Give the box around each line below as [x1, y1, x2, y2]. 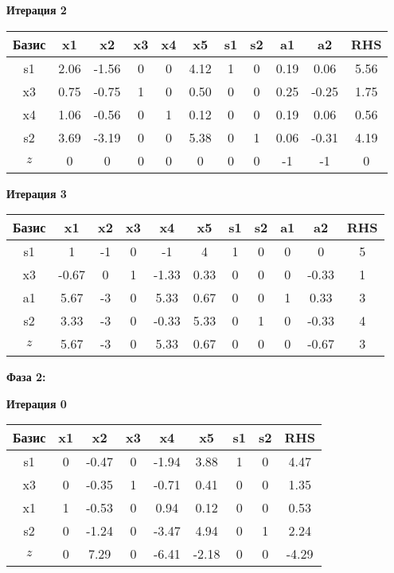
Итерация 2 [6, 2, 67, 18]
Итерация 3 [6, 185, 67, 201]
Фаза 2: [6, 368, 46, 385]
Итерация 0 [6, 395, 67, 411]
